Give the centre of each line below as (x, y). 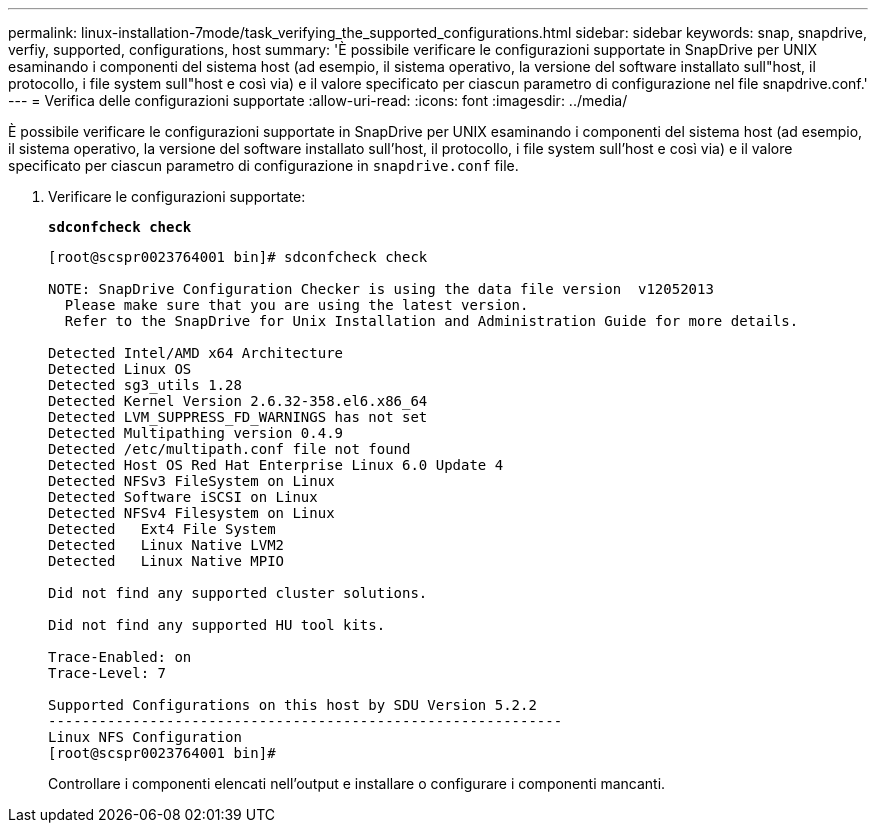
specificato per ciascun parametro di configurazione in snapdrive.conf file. (263, 165)
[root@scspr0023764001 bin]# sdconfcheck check (238, 257)
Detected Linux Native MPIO (166, 561)
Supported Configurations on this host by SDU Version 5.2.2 (292, 705)
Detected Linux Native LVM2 (166, 545)
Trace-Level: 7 (107, 673)
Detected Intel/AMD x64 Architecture (196, 353)
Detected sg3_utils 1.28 (145, 385)
